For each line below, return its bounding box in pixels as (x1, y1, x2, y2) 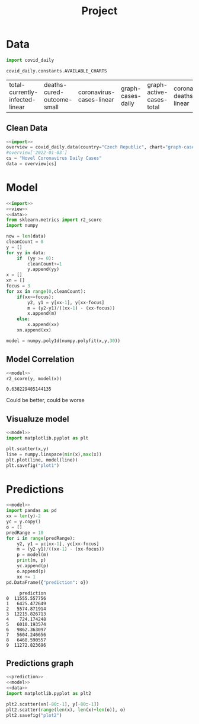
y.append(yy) (27, 266, 60, 273)
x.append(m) (27, 311, 57, 317)
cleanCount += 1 (27, 261, 62, 267)
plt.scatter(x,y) (6, 445, 49, 452)
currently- (9, 88, 38, 96)
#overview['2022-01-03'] (6, 150, 68, 156)
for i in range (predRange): (6, 535, 76, 541)
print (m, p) (17, 557, 46, 564)
